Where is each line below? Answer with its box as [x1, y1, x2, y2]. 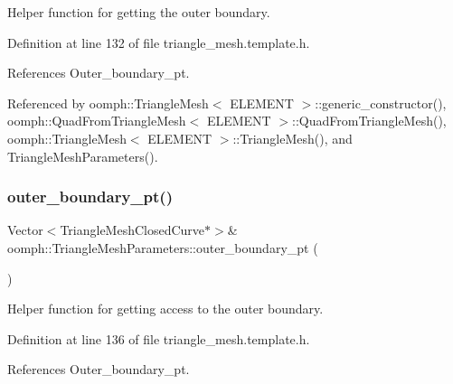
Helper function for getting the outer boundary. [7, 3, 270, 21]
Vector [7, 220, 43, 239]
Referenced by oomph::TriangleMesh [7, 93, 209, 112]
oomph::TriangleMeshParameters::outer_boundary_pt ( [7, 238, 318, 257]
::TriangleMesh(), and [232, 128, 353, 147]
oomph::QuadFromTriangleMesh [7, 111, 186, 130]
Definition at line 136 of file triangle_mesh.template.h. [7, 329, 310, 348]
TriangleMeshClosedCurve [60, 220, 205, 239]
